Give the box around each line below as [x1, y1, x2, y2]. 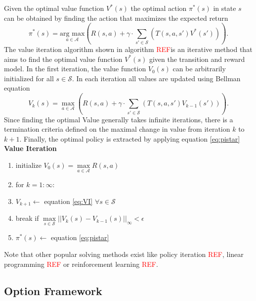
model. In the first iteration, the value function [4, 63, 146, 74]
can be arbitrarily [172, 63, 226, 74]
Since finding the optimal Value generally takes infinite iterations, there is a [4, 114, 233, 124]
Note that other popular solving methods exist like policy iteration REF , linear [4, 249, 244, 259]
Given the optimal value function [4, 3, 104, 13]
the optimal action [130, 3, 187, 13]
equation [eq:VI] [44, 196, 93, 206]
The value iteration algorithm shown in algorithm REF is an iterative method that [4, 44, 253, 54]
